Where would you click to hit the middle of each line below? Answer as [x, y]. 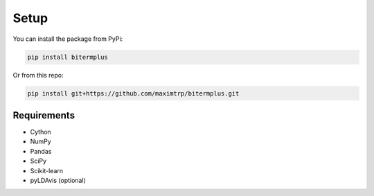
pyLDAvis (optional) [58, 180]
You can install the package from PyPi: [68, 39]
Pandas [41, 151]
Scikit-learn [47, 170]
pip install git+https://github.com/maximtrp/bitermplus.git [133, 93]
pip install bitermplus [68, 57]
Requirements [44, 115]
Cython [41, 132]
